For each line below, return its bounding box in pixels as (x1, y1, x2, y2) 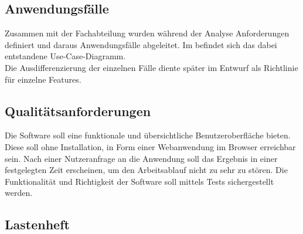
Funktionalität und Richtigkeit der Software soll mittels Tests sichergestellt (5, 175, 274, 187)
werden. (5, 186, 33, 199)
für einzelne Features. (5, 73, 81, 85)
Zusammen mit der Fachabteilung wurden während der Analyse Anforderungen (5, 27, 290, 39)
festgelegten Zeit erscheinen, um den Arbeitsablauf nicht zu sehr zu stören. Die (5, 164, 288, 176)
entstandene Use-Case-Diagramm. (5, 50, 126, 62)
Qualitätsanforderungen (5, 101, 151, 120)
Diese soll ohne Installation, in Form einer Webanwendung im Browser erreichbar (5, 140, 296, 152)
